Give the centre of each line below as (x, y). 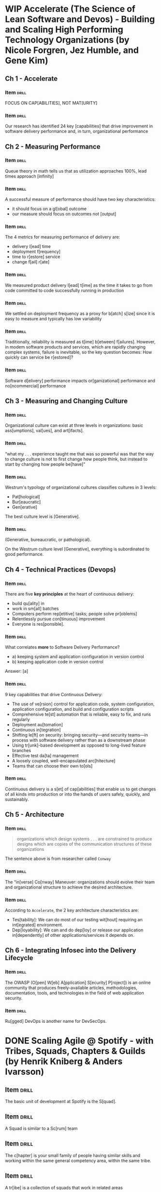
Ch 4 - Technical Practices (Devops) (60, 570)
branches (22, 750)
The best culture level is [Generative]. (42, 516)
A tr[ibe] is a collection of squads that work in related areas (64, 1188)
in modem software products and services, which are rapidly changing (75, 347)
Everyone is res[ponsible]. (38, 624)
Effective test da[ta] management (45, 755)
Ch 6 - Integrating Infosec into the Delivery (71, 951)
